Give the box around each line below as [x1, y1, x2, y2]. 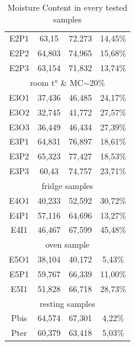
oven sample [45, 238, 90, 251]
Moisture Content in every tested [7, 1, 128, 13]
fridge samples [41, 179, 94, 191]
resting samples [40, 297, 95, 309]
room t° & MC [30, 76, 83, 88]
